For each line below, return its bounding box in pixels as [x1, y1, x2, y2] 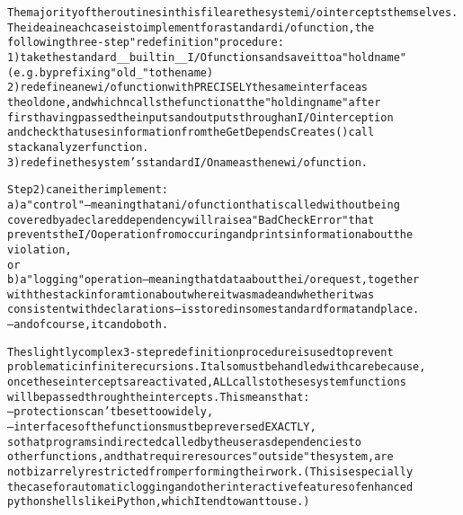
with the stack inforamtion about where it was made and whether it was [7, 288, 375, 301]
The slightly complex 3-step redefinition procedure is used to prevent [7, 345, 394, 359]
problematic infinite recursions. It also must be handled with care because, [7, 360, 426, 374]
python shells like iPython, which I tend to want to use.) [7, 495, 310, 509]
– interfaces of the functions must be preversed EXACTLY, [7, 421, 316, 434]
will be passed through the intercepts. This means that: [7, 390, 310, 404]
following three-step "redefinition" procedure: [7, 36, 284, 49]
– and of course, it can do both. [7, 318, 169, 332]
